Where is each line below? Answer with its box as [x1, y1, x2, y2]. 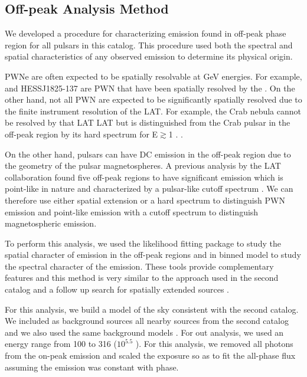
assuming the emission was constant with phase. [5, 360, 179, 373]
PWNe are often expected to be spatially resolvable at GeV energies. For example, [5, 70, 302, 82]
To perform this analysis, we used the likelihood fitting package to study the [5, 237, 281, 249]
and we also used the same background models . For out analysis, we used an [5, 326, 284, 338]
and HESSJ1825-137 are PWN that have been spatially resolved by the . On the [5, 81, 295, 94]
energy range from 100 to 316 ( [5, 337, 117, 350]
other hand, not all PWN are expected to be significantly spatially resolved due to [5, 93, 302, 106]
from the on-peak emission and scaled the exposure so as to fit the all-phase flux [5, 349, 296, 362]
